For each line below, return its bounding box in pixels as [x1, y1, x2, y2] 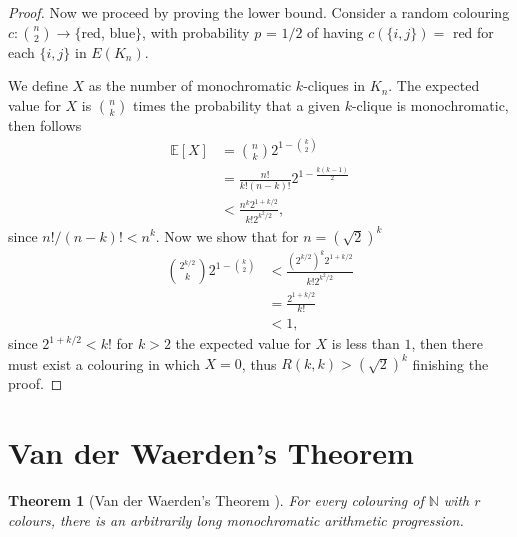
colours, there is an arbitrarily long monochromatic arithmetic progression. [8, 509, 464, 530]
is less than [331, 333, 400, 354]
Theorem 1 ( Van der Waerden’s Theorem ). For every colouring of [8, 490, 424, 511]
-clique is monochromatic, [351, 94, 509, 115]
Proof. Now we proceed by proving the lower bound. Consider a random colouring [8, 2, 510, 22]
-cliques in [303, 75, 366, 96]
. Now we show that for [155, 225, 299, 246]
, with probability [142, 21, 250, 42]
